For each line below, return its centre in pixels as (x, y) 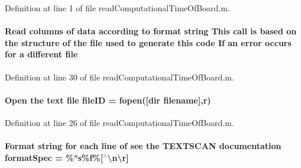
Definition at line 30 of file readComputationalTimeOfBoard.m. (119, 77)
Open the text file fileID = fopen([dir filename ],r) (108, 100)
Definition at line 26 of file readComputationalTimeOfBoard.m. (119, 122)
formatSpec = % (39, 157)
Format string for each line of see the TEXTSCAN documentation (143, 146)
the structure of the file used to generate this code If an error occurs (148, 42)
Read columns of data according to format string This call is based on (151, 31)
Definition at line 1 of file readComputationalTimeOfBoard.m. (117, 8)
